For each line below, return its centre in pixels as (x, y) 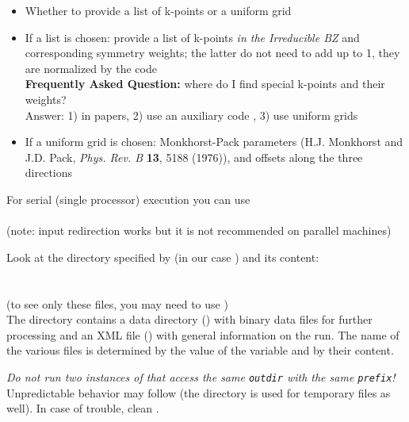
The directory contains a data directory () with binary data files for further (189, 319)
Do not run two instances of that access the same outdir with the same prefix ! (201, 376)
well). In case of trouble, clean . (83, 408)
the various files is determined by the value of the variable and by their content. (200, 350)
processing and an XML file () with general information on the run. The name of (203, 334)
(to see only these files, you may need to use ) (117, 303)
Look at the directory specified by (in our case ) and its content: (163, 257)
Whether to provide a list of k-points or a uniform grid (158, 10)
